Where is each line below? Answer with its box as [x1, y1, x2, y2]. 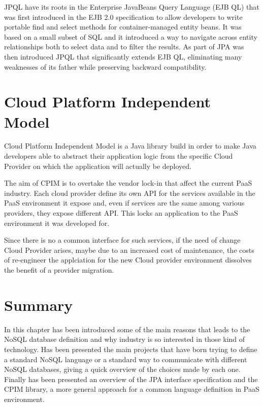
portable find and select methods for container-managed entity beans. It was [4, 21, 242, 32]
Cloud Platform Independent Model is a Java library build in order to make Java [4, 140, 256, 151]
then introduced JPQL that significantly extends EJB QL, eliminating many [4, 51, 242, 62]
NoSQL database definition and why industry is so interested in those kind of [4, 334, 245, 344]
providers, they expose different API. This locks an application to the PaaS [4, 208, 238, 218]
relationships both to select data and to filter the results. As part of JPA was [4, 41, 244, 52]
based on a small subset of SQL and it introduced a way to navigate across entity [4, 31, 257, 42]
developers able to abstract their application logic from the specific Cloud [4, 151, 233, 161]
